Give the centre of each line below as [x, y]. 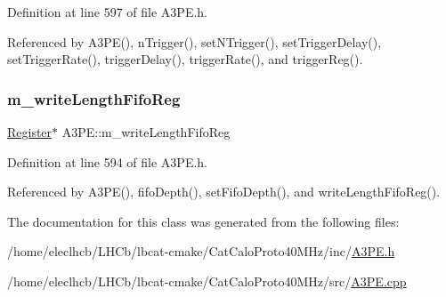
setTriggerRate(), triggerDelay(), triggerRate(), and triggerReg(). [185, 59]
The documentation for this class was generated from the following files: [203, 221]
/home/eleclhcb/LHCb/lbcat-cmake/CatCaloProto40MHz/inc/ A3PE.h [201, 251]
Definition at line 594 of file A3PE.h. [108, 161]
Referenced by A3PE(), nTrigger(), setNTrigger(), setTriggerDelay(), [195, 41]
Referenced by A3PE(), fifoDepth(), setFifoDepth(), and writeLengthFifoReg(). [224, 192]
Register [30, 132]
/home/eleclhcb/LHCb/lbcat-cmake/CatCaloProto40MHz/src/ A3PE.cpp [207, 281]
